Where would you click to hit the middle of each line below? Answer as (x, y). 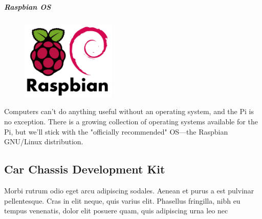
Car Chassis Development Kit (85, 169)
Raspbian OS (28, 6)
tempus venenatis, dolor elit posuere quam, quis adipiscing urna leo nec (116, 211)
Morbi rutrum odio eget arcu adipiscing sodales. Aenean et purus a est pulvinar (129, 190)
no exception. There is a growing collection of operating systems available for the (131, 121)
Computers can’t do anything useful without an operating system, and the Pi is (129, 111)
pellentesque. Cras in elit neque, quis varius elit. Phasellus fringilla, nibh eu (122, 200)
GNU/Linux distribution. (44, 141)
